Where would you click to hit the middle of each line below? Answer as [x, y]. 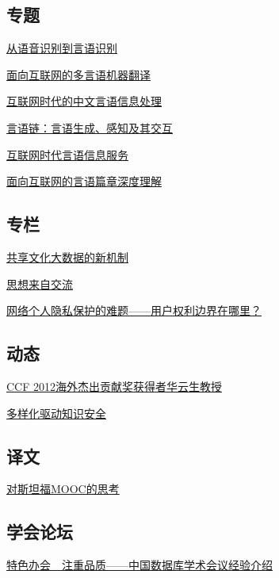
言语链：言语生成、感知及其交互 [90, 127]
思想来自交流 [40, 283]
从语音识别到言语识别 [62, 48]
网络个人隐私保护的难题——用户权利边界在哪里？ [134, 310]
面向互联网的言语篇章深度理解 [84, 181]
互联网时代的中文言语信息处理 [84, 101]
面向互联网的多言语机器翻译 [78, 74]
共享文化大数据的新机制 [67, 256]
